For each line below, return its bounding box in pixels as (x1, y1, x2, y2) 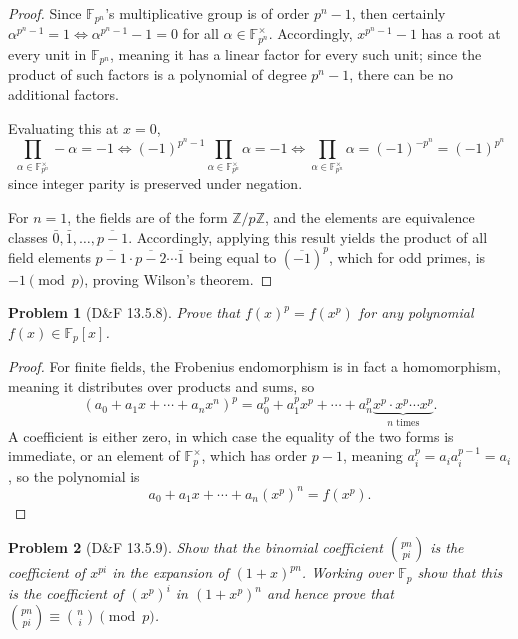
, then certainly (351, 3, 446, 23)
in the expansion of (112, 562, 229, 583)
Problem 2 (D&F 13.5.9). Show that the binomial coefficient (8, 537, 383, 558)
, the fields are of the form (67, 207, 228, 228)
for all (182, 23, 219, 44)
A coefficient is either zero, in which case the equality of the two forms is (8, 425, 454, 446)
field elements (8, 246, 91, 267)
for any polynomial (358, 302, 474, 323)
